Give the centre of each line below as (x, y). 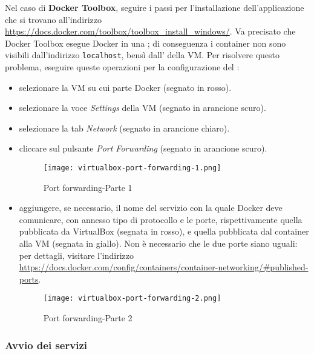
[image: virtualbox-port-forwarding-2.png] (132, 299)
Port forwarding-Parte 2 (88, 318)
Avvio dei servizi (46, 345)
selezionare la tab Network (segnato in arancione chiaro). (124, 128)
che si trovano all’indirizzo (53, 19)
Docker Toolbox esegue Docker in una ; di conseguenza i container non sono (146, 43)
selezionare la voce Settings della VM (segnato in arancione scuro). (142, 108)
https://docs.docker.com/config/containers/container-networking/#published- (164, 267)
